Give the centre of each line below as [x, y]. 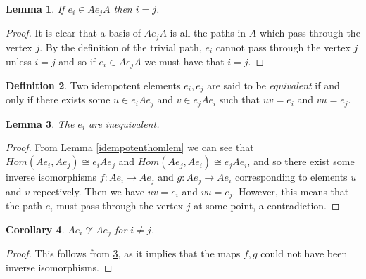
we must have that [184, 61]
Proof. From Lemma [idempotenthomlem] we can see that [130, 147]
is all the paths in [208, 33]
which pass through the [310, 33]
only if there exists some [58, 99]
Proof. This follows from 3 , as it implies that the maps [123, 253]
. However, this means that [291, 191]
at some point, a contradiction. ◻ [267, 205]
